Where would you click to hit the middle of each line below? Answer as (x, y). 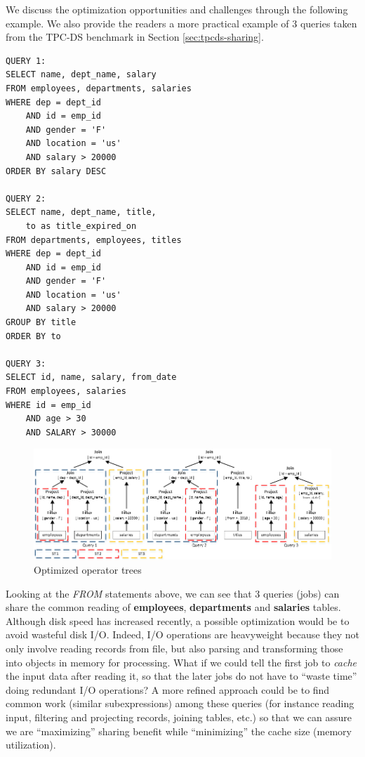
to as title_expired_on (81, 226)
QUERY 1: (26, 61)
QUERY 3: (26, 363)
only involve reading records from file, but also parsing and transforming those (174, 648)
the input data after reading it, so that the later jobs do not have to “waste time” (181, 676)
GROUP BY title (41, 323)
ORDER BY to (33, 336)
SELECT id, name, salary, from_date (91, 377)
